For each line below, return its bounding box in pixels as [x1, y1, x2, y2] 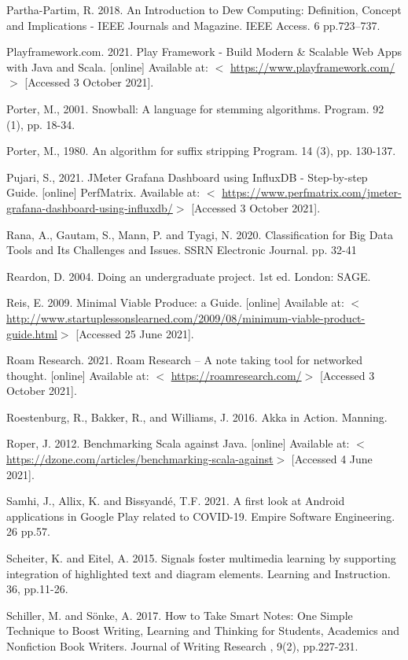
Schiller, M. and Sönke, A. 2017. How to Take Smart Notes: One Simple [6, 607, 353, 623]
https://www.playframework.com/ [230, 58, 395, 75]
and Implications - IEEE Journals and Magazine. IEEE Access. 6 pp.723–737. [6, 17, 380, 33]
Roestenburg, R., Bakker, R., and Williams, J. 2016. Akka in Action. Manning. [6, 408, 388, 425]
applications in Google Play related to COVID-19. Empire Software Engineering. [6, 507, 395, 524]
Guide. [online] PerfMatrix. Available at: [6, 184, 200, 201]
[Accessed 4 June [291, 451, 373, 467]
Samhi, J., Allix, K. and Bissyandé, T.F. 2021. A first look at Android [6, 492, 345, 509]
